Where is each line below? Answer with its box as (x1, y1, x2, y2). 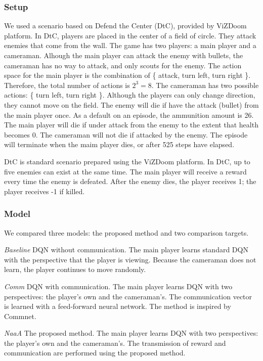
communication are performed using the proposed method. (4, 347, 186, 358)
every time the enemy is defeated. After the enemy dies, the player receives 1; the (4, 176, 256, 187)
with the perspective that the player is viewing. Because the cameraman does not (4, 254, 256, 264)
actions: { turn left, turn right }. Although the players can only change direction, (4, 89, 255, 100)
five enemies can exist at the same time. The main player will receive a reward (4, 166, 247, 176)
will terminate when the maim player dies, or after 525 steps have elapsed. (4, 139, 235, 150)
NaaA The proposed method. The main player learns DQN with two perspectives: (4, 328, 258, 338)
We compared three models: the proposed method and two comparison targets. (4, 227, 249, 238)
